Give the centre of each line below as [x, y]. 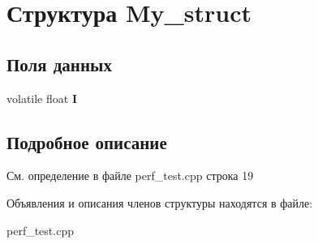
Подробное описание [87, 141]
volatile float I [42, 98]
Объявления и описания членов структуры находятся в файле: [160, 202]
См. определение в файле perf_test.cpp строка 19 [130, 176]
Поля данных [59, 64]
